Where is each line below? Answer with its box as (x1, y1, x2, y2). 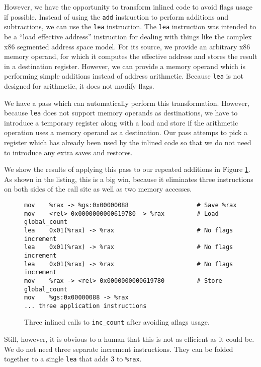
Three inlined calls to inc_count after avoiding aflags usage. (24, 317, 210, 327)
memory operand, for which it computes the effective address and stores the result (4, 51, 257, 62)
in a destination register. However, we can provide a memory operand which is (4, 60, 245, 71)
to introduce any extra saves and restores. (4, 147, 133, 157)
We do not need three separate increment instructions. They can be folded (4, 343, 233, 354)
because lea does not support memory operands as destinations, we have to (4, 107, 238, 118)
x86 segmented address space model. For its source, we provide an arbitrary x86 (4, 41, 250, 51)
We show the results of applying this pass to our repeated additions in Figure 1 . (4, 164, 250, 174)
